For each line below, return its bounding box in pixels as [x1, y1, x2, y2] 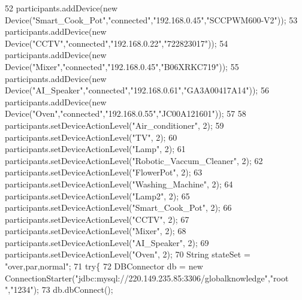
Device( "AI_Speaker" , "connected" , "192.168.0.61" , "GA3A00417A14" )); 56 [5, 84, 269, 96]
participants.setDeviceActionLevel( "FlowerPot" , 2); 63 [5, 166, 203, 178]
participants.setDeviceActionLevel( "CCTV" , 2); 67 [5, 213, 189, 225]
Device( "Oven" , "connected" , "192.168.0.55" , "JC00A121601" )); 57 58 [5, 107, 246, 120]
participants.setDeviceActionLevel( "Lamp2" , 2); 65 [5, 189, 190, 202]
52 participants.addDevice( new [5, 2, 118, 14]
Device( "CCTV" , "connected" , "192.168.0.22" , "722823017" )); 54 [5, 37, 228, 49]
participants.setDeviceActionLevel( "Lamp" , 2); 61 [5, 143, 186, 155]
